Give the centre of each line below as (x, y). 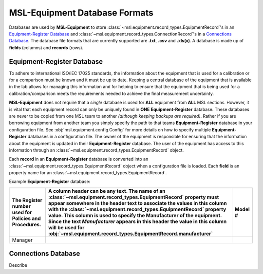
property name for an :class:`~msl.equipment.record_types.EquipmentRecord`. (88, 173)
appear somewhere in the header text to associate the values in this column (137, 203)
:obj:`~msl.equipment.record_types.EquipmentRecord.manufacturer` (130, 234)
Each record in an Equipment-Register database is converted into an (79, 159)
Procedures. (27, 224)
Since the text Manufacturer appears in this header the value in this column (137, 221)
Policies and (26, 218)
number (21, 206)
